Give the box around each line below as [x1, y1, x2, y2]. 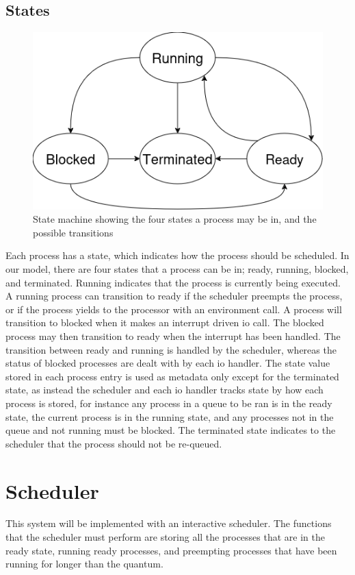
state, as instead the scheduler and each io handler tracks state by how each [5, 382, 324, 397]
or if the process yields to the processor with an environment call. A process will [5, 302, 342, 316]
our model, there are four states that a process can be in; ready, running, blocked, [5, 262, 349, 276]
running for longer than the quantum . [5, 556, 163, 571]
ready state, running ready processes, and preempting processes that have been [5, 543, 337, 557]
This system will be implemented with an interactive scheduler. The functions [5, 516, 332, 530]
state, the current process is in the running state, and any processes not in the [5, 409, 334, 424]
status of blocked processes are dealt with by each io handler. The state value [5, 356, 330, 370]
